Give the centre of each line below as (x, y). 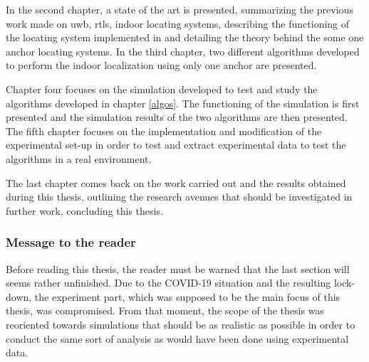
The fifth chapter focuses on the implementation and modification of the (164, 131)
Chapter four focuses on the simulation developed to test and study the (162, 89)
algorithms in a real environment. (79, 158)
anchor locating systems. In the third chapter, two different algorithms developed (183, 51)
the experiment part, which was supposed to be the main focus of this (187, 296)
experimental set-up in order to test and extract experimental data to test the (176, 145)
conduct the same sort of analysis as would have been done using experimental (177, 338)
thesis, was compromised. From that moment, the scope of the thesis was (165, 310)
